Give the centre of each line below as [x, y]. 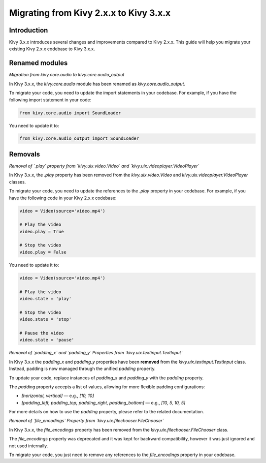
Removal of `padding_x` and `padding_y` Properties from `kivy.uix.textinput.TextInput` [96, 353]
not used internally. [29, 446]
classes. [17, 182]
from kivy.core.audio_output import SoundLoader [79, 139]
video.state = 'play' [46, 299]
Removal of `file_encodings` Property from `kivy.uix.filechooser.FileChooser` [86, 421]
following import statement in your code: [50, 100]
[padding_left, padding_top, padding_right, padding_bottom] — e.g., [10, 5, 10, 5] [103, 402]
